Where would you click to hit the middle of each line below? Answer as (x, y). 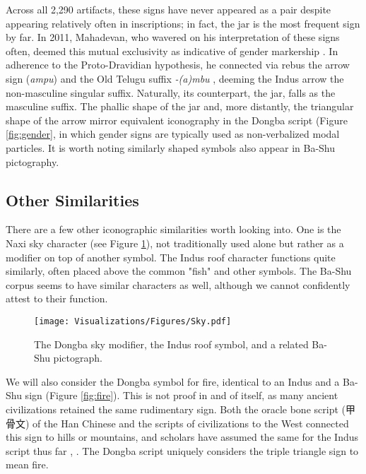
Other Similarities (72, 200)
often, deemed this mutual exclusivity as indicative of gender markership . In (172, 51)
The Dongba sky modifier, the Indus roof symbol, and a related (171, 344)
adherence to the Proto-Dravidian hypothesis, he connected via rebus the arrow (178, 65)
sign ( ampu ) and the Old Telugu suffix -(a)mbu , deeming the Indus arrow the (175, 78)
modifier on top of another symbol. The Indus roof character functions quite (171, 257)
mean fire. (27, 464)
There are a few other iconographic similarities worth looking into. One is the (173, 229)
